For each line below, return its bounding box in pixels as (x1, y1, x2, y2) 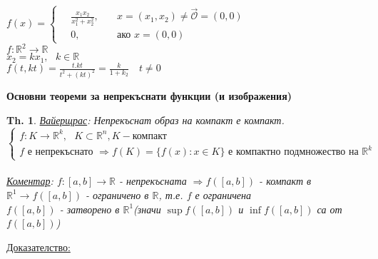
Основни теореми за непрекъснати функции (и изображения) (6, 88, 292, 103)
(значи (133, 201, 161, 216)
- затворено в (59, 201, 120, 216)
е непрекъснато (27, 147, 93, 158)
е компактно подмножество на (228, 147, 359, 158)
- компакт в (259, 173, 312, 188)
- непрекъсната (119, 173, 187, 188)
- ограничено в (86, 187, 149, 202)
